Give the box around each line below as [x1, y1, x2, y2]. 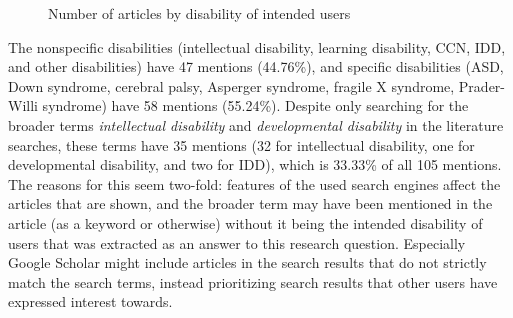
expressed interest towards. [8, 291, 173, 312]
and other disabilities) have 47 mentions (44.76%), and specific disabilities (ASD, [8, 56, 504, 77]
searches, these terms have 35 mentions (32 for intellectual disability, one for [8, 134, 475, 155]
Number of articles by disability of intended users [48, 3, 351, 23]
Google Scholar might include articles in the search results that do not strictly [8, 252, 487, 273]
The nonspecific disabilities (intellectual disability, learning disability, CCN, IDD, [8, 36, 506, 57]
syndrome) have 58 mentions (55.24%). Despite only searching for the [42, 95, 469, 116]
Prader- [458, 75, 506, 96]
